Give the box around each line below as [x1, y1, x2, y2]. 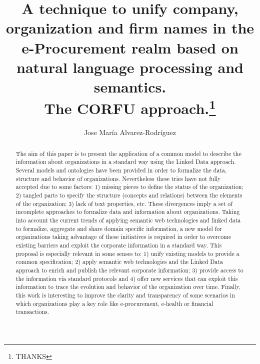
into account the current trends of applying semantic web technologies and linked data [15, 216, 241, 224]
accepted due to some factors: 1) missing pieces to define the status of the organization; [15, 182, 243, 191]
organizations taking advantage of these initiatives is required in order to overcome [15, 232, 231, 241]
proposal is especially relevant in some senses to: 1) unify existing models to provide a [15, 249, 239, 257]
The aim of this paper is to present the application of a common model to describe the [15, 149, 241, 157]
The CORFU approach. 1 [44, 96, 216, 118]
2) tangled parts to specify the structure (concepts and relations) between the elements [15, 191, 242, 199]
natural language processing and [16, 56, 243, 77]
